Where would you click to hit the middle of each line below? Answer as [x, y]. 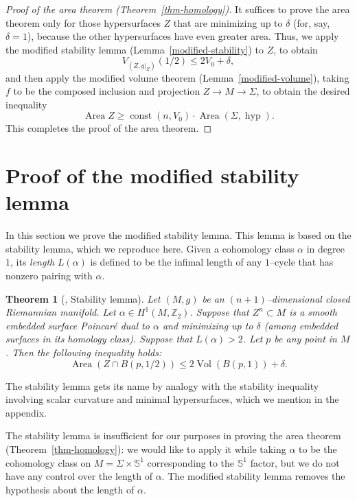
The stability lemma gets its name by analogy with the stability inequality [162, 385]
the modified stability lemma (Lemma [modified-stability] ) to [135, 49]
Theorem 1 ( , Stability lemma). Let [83, 298]
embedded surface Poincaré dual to [78, 325]
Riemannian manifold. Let [61, 312]
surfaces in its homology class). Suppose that [99, 339]
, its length [33, 262]
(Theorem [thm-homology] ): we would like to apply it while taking [146, 448]
